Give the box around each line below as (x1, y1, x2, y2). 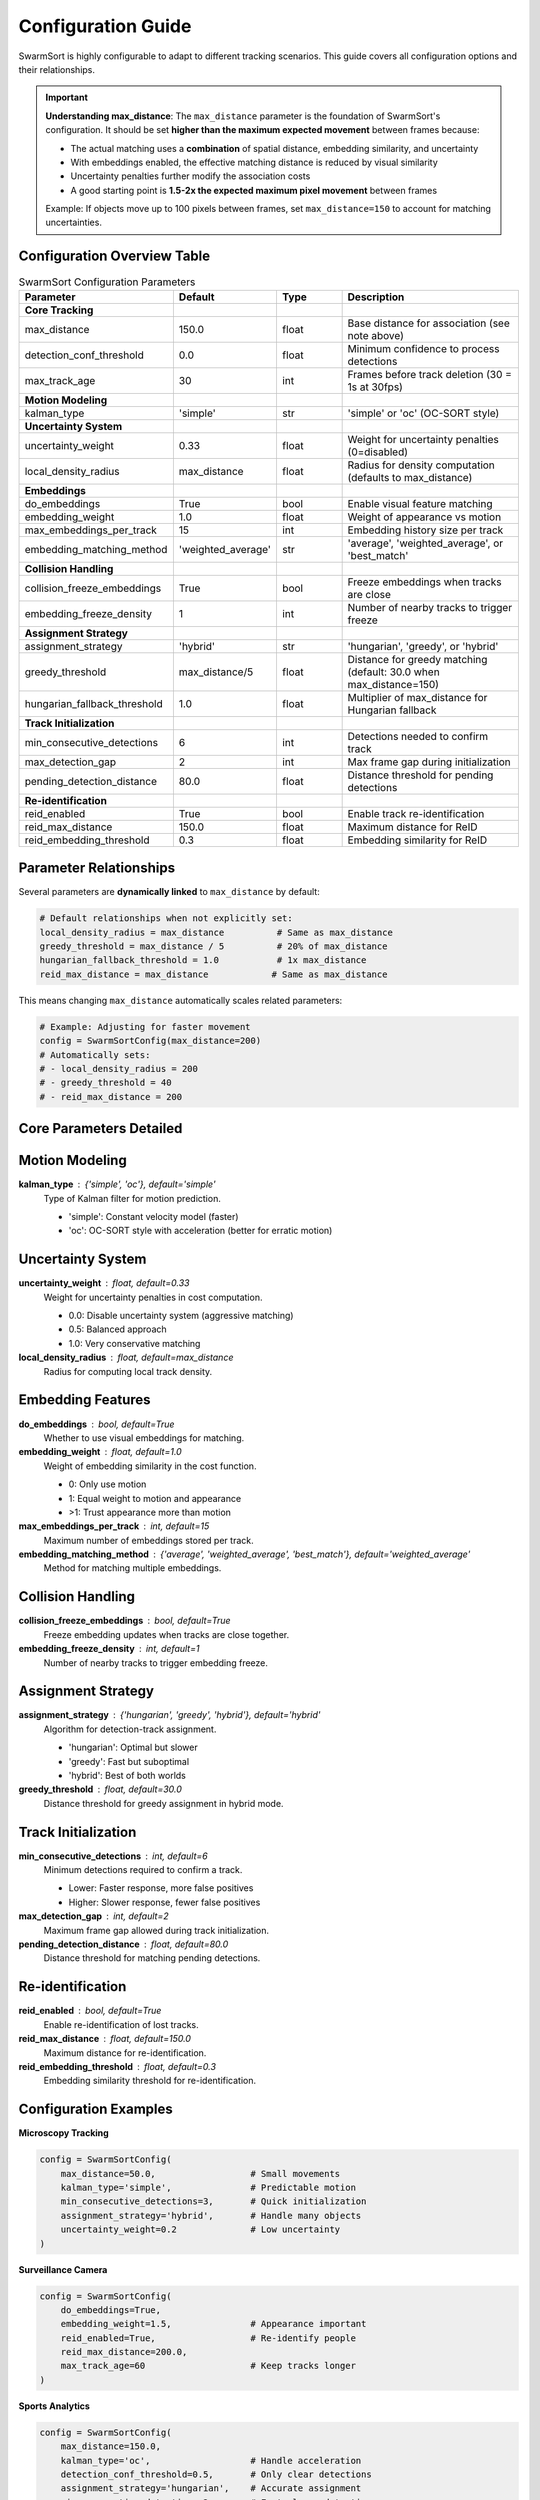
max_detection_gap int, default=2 (18, 1910, 169, 1922)
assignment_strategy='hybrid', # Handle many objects (60, 2210, 362, 2221)
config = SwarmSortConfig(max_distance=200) (39, 1035, 262, 1047)
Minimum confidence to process (347, 341, 500, 355)
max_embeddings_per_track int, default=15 (18, 1520, 210, 1532)
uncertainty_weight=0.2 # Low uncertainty (60, 2224, 341, 2235)
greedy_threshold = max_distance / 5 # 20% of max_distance (39, 941, 388, 952)
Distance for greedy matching (347, 652, 488, 666)
